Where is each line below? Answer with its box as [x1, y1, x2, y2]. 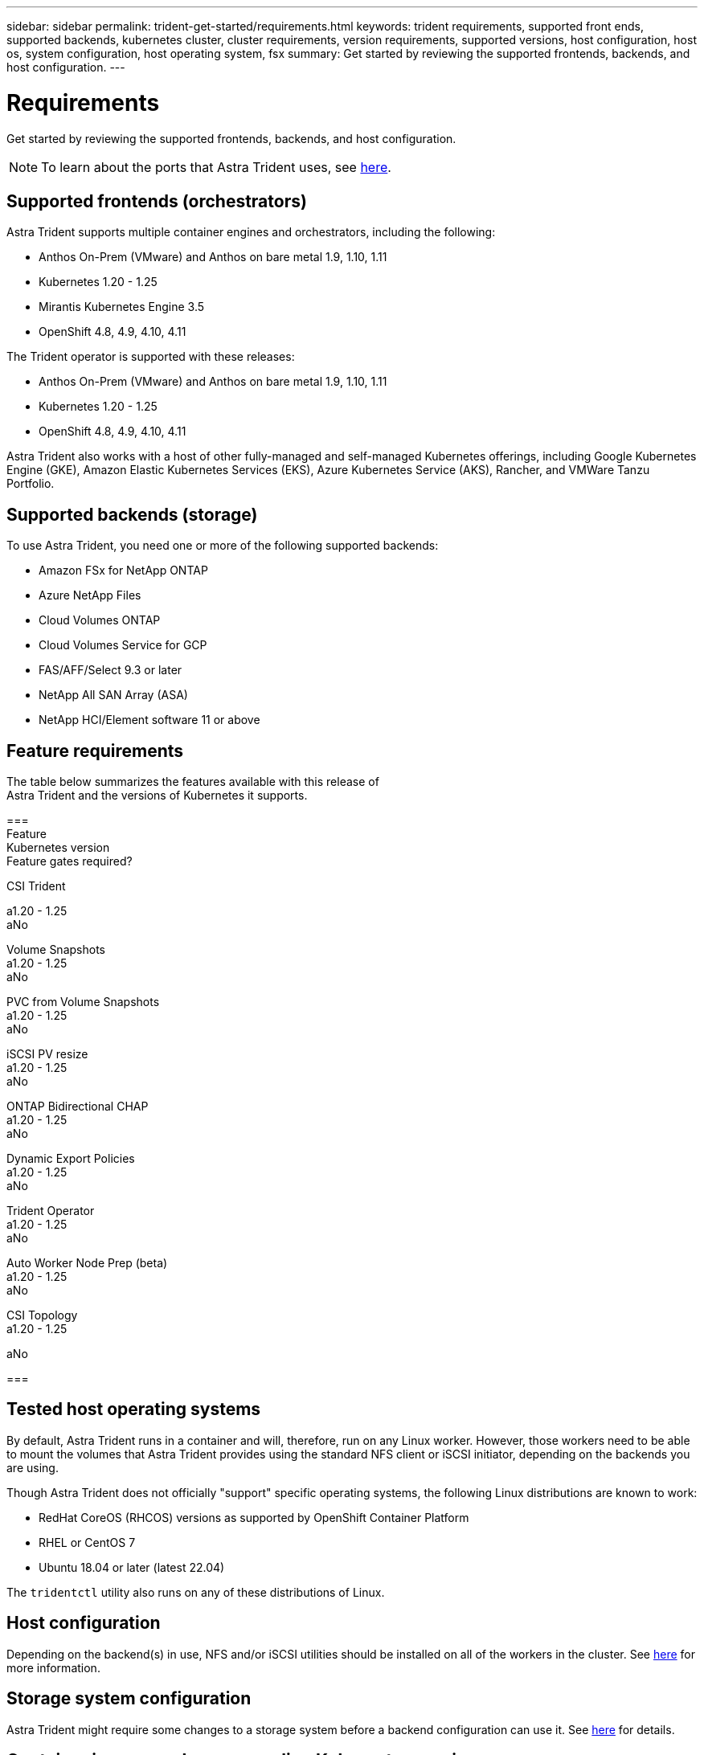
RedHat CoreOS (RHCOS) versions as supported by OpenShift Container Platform [39, 1510, 469, 1524]
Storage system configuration [6, 1688, 252, 1709]
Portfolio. [6, 477, 55, 491]
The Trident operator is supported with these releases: [6, 350, 295, 364]
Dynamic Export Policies [6, 1152, 135, 1166]
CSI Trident [6, 879, 66, 894]
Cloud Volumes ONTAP [39, 613, 161, 628]
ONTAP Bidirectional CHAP [6, 1099, 149, 1114]
